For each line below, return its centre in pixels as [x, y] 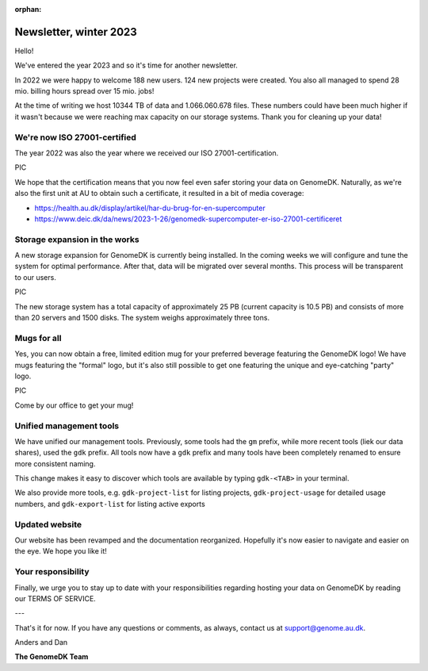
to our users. [36, 277]
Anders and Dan [41, 642]
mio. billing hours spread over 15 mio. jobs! [84, 91]
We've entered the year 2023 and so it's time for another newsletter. [126, 65]
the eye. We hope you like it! [61, 551]
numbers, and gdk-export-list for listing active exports [110, 504]
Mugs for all [38, 338]
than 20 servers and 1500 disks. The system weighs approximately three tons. [142, 318]
